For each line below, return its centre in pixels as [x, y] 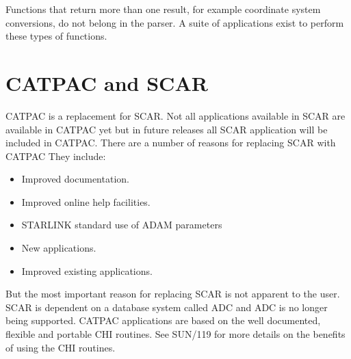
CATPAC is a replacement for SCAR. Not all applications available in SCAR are [175, 115]
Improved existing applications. [87, 270]
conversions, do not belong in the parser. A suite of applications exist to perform [175, 22]
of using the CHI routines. [61, 347]
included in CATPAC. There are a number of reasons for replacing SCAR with [171, 143]
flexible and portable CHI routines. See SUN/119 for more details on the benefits [175, 334]
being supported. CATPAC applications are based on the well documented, [163, 320]
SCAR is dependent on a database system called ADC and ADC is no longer [167, 307]
